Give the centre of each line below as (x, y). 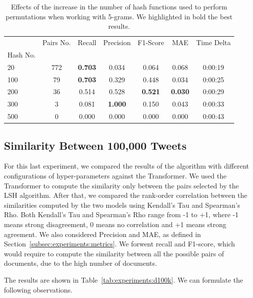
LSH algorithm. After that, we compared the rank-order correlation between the (126, 195)
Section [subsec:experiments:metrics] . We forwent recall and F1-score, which (120, 244)
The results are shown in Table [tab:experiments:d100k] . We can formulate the (124, 279)
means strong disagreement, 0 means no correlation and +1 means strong (115, 224)
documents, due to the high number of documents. (80, 263)
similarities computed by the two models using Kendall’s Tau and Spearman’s (122, 205)
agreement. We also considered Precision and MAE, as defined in (102, 234)
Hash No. (22, 54)
